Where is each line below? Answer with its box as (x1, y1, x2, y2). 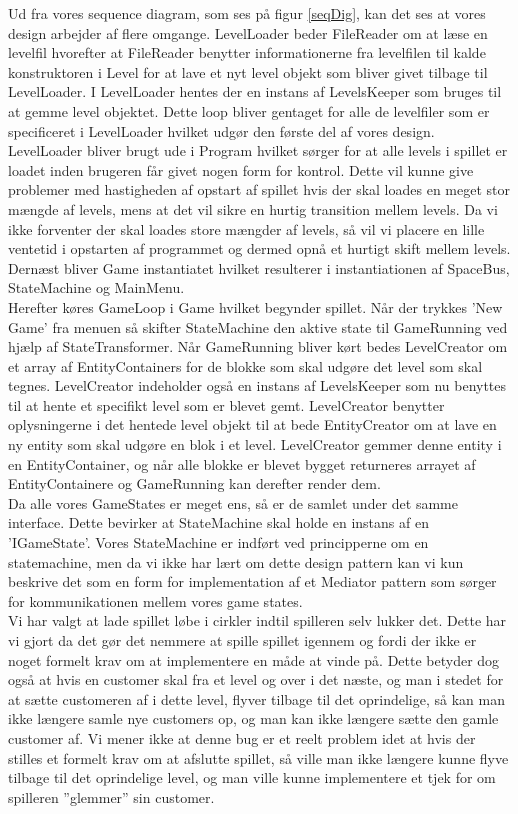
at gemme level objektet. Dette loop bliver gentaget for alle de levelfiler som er (8, 100, 490, 121)
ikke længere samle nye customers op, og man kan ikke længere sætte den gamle (8, 708, 499, 729)
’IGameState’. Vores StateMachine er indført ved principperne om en (8, 532, 429, 553)
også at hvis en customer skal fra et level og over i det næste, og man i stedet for (8, 669, 504, 690)
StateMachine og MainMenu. (8, 277, 185, 298)
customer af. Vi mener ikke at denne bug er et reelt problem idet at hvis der (8, 727, 476, 748)
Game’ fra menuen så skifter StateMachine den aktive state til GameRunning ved (8, 316, 508, 337)
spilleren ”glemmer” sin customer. (8, 786, 215, 807)
